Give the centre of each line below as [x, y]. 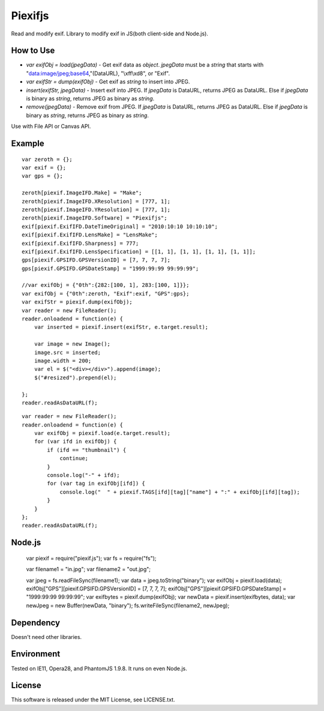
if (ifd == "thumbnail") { [87, 450]
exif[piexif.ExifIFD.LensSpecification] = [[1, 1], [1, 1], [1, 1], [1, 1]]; [139, 251]
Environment [36, 654]
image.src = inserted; [67, 352]
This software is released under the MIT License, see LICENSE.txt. [93, 700]
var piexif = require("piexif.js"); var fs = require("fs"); [91, 558]
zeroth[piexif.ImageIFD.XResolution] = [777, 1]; [96, 201]
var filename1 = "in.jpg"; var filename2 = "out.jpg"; [88, 569]
